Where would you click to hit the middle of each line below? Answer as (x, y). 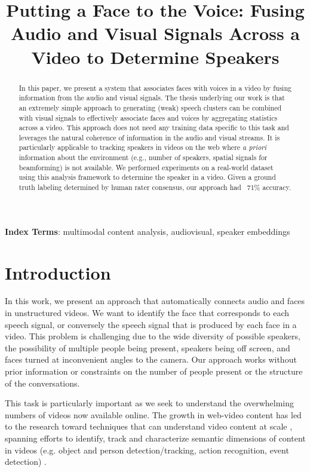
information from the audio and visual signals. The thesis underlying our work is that (152, 98)
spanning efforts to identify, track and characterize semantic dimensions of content (155, 438)
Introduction (58, 272)
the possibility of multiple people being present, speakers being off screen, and (148, 347)
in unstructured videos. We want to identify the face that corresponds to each (147, 313)
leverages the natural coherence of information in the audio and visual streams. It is (149, 137)
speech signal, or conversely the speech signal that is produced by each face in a (151, 324)
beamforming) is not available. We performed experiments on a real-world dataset (146, 167)
